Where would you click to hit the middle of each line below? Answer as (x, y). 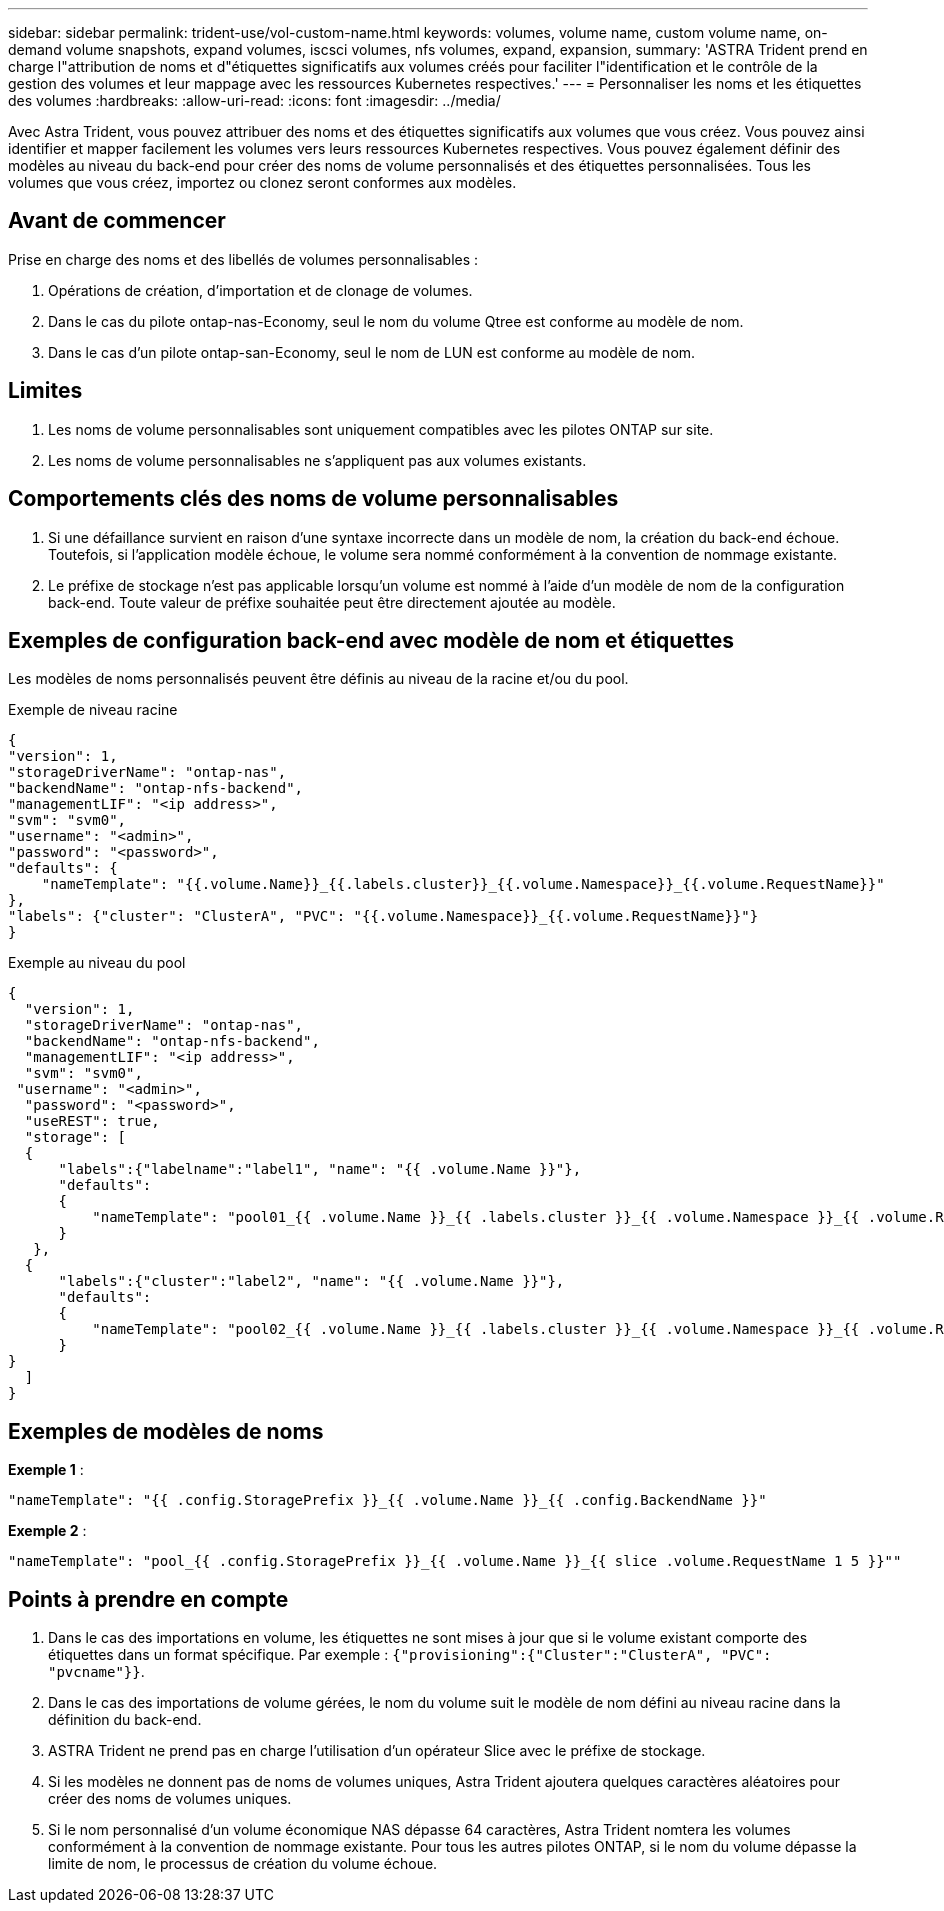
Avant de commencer (117, 221)
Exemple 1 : (46, 1470)
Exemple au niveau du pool (97, 963)
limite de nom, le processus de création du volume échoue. (243, 1864)
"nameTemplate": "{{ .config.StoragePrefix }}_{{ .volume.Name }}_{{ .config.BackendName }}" (387, 1500)
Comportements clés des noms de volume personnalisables (313, 499)
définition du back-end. (125, 1720)
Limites (45, 391)
